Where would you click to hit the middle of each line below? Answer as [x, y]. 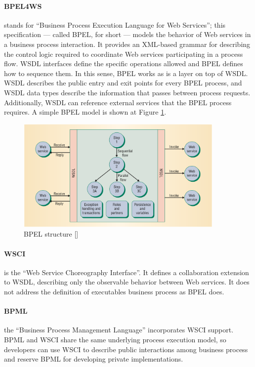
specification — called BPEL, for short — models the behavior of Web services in [127, 34]
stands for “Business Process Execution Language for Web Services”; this [115, 24]
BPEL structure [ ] [51, 234]
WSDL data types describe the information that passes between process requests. [127, 92]
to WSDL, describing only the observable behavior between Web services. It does [127, 282]
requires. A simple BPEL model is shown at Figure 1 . [85, 112]
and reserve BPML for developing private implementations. [94, 359]
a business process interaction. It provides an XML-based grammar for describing [127, 44]
